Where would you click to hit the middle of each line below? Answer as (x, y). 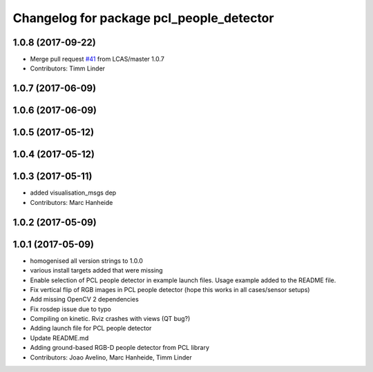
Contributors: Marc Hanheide (71, 202)
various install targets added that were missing (96, 271)
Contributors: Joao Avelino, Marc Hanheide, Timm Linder (111, 357)
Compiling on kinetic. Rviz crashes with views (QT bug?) (110, 319)
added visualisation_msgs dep (73, 193)
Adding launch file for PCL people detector (91, 329)
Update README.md (59, 337)
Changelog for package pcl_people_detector (143, 18)
